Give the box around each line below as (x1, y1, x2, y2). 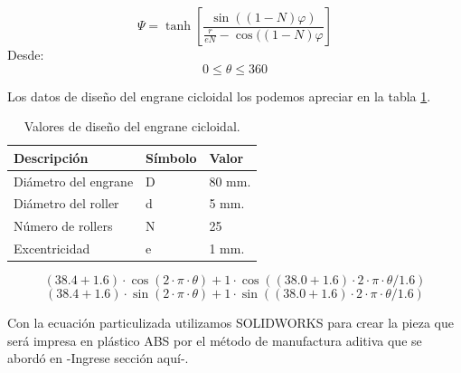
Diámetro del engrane (14, 171, 134, 190)
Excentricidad (14, 239, 90, 258)
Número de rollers (14, 216, 113, 235)
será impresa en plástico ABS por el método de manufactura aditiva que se (7, 330, 422, 349)
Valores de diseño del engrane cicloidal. (24, 117, 240, 136)
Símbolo (146, 148, 197, 167)
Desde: (7, 45, 44, 63)
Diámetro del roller (14, 194, 119, 213)
